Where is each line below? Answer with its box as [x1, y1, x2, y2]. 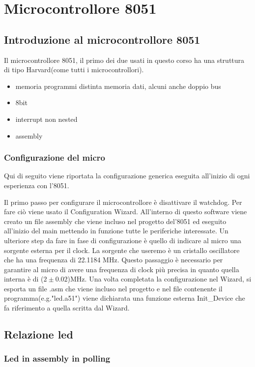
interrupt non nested [15, 113, 78, 124]
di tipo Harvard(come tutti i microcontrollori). [4, 64, 144, 75]
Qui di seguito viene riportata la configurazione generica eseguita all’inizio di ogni [4, 170, 250, 181]
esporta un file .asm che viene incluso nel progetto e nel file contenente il [4, 283, 223, 293]
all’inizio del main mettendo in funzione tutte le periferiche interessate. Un [4, 226, 228, 236]
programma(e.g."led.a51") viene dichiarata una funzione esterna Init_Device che [4, 293, 245, 303]
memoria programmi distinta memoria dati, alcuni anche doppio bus [15, 81, 221, 91]
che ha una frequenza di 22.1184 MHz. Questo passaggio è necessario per [4, 254, 223, 265]
